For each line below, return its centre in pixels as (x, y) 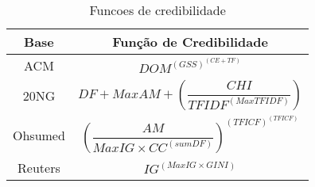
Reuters (39, 168)
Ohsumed (39, 135)
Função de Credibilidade (190, 42)
